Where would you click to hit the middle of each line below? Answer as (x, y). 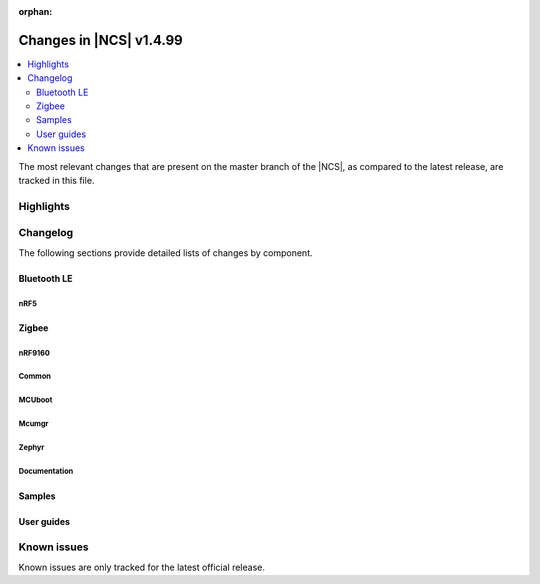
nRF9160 (34, 353)
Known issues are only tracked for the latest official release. (141, 567)
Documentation (46, 471)
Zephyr (31, 448)
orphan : (35, 11)
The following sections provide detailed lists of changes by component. (166, 252)
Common (35, 376)
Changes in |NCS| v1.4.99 (101, 40)
